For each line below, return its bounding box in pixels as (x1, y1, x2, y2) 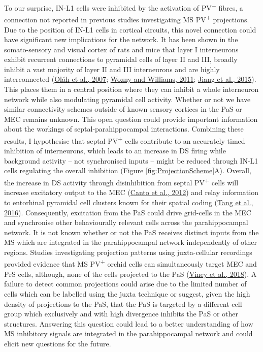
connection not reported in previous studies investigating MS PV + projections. (4, 13, 249, 24)
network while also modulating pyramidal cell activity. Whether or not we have (4, 93, 251, 104)
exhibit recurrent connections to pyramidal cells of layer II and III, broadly (4, 54, 238, 65)
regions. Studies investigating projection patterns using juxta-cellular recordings (4, 246, 252, 257)
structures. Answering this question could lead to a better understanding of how (4, 318, 253, 329)
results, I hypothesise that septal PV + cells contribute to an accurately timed (4, 134, 245, 146)
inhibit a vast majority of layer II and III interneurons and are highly (4, 63, 220, 74)
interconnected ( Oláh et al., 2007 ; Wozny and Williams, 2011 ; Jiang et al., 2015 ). (4, 74, 256, 84)
